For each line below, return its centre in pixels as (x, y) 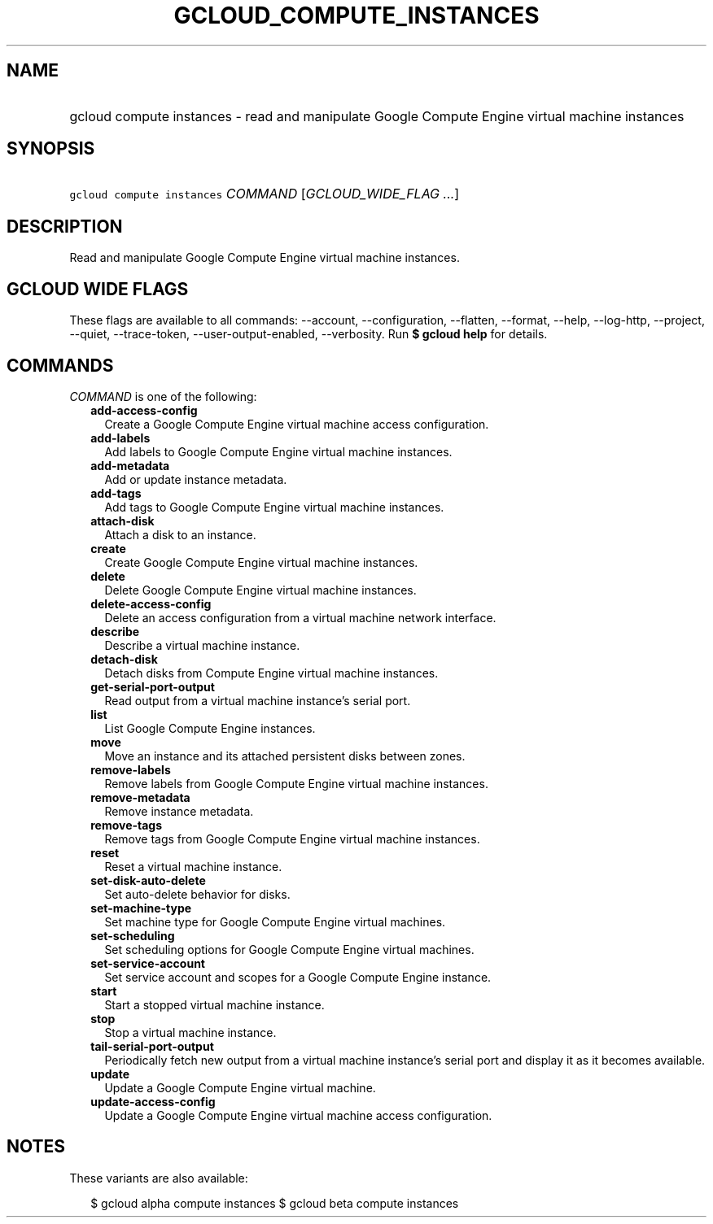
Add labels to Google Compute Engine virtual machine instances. (278, 451)
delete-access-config (151, 603)
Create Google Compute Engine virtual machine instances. (261, 562)
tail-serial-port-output (152, 1046)
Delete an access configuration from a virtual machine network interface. (300, 617)
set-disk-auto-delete (148, 880)
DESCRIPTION (65, 226)
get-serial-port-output (153, 686)
